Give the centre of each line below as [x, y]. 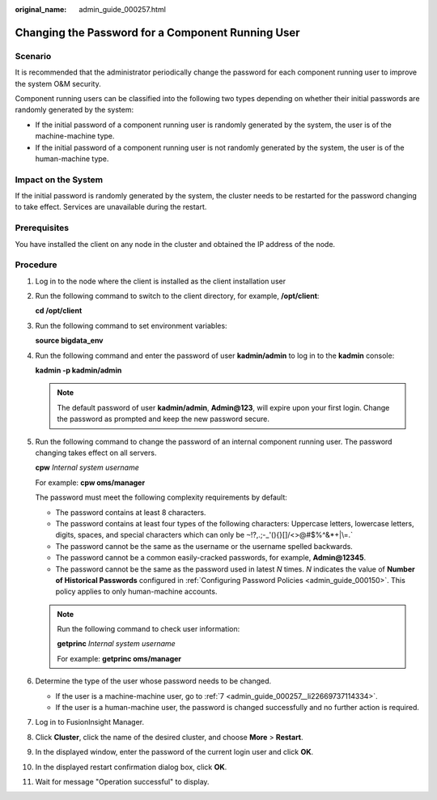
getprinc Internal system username [116, 644]
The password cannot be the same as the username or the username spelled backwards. [204, 546]
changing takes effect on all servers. [96, 453]
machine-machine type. [75, 136]
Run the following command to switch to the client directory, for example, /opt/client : [177, 296]
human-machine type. [72, 159]
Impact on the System [59, 180]
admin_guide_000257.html [122, 9]
